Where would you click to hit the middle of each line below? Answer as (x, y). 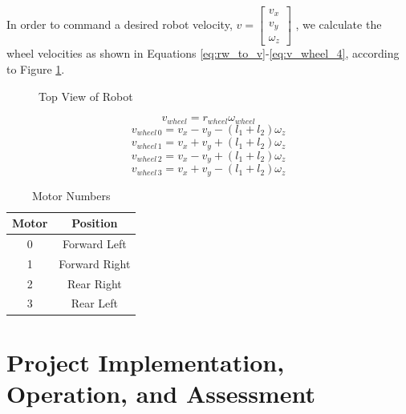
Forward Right (95, 263)
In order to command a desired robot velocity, (120, 24)
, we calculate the (339, 24)
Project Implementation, (146, 362)
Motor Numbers (71, 195)
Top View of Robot (86, 96)
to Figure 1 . (36, 69)
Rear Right (95, 283)
